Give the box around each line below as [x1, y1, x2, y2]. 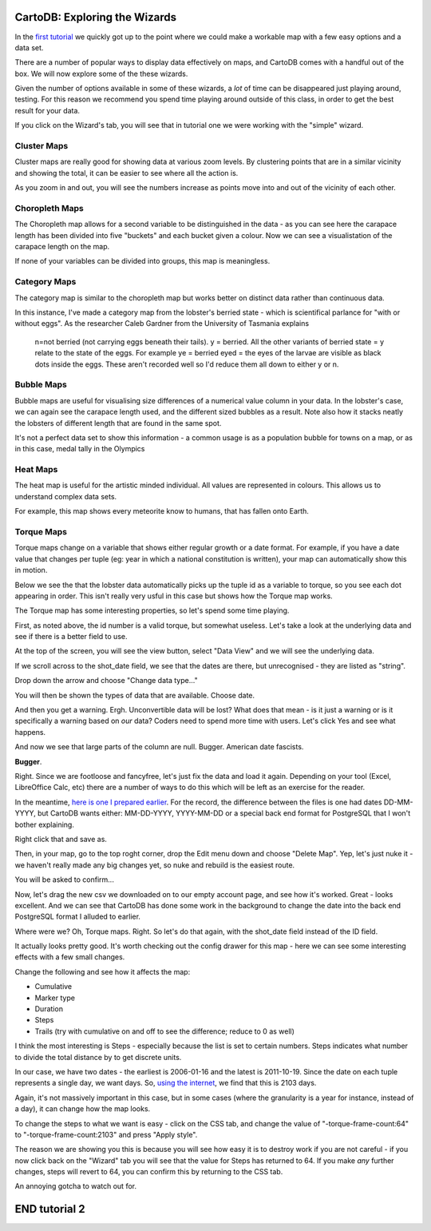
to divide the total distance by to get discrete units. [14, 1052, 182, 1062]
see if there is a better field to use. [14, 632, 128, 641]
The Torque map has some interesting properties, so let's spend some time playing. [14, 606, 290, 615]
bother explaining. [14, 820, 75, 829]
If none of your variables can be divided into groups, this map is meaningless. [14, 256, 271, 266]
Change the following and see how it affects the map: [14, 967, 191, 976]
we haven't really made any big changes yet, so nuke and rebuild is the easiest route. [14, 860, 295, 870]
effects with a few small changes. [14, 952, 125, 962]
